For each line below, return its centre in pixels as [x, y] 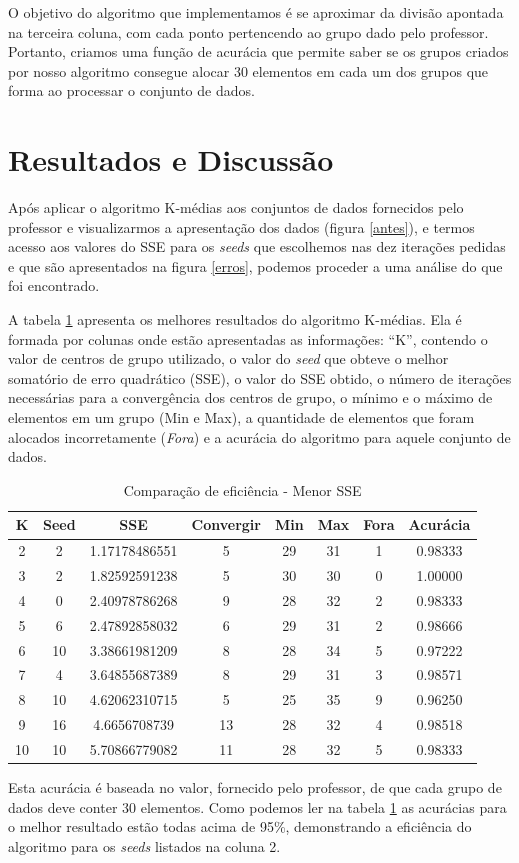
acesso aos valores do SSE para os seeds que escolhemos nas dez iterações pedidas [257, 246]
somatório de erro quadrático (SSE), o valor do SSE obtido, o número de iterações [260, 377]
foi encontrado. [54, 285]
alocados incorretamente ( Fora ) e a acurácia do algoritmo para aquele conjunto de [259, 436]
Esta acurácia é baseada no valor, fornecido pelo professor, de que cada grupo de [255, 787]
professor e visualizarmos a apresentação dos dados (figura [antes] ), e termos [241, 226]
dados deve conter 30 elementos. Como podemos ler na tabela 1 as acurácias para [257, 806]
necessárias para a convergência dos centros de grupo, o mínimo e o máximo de [250, 397]
